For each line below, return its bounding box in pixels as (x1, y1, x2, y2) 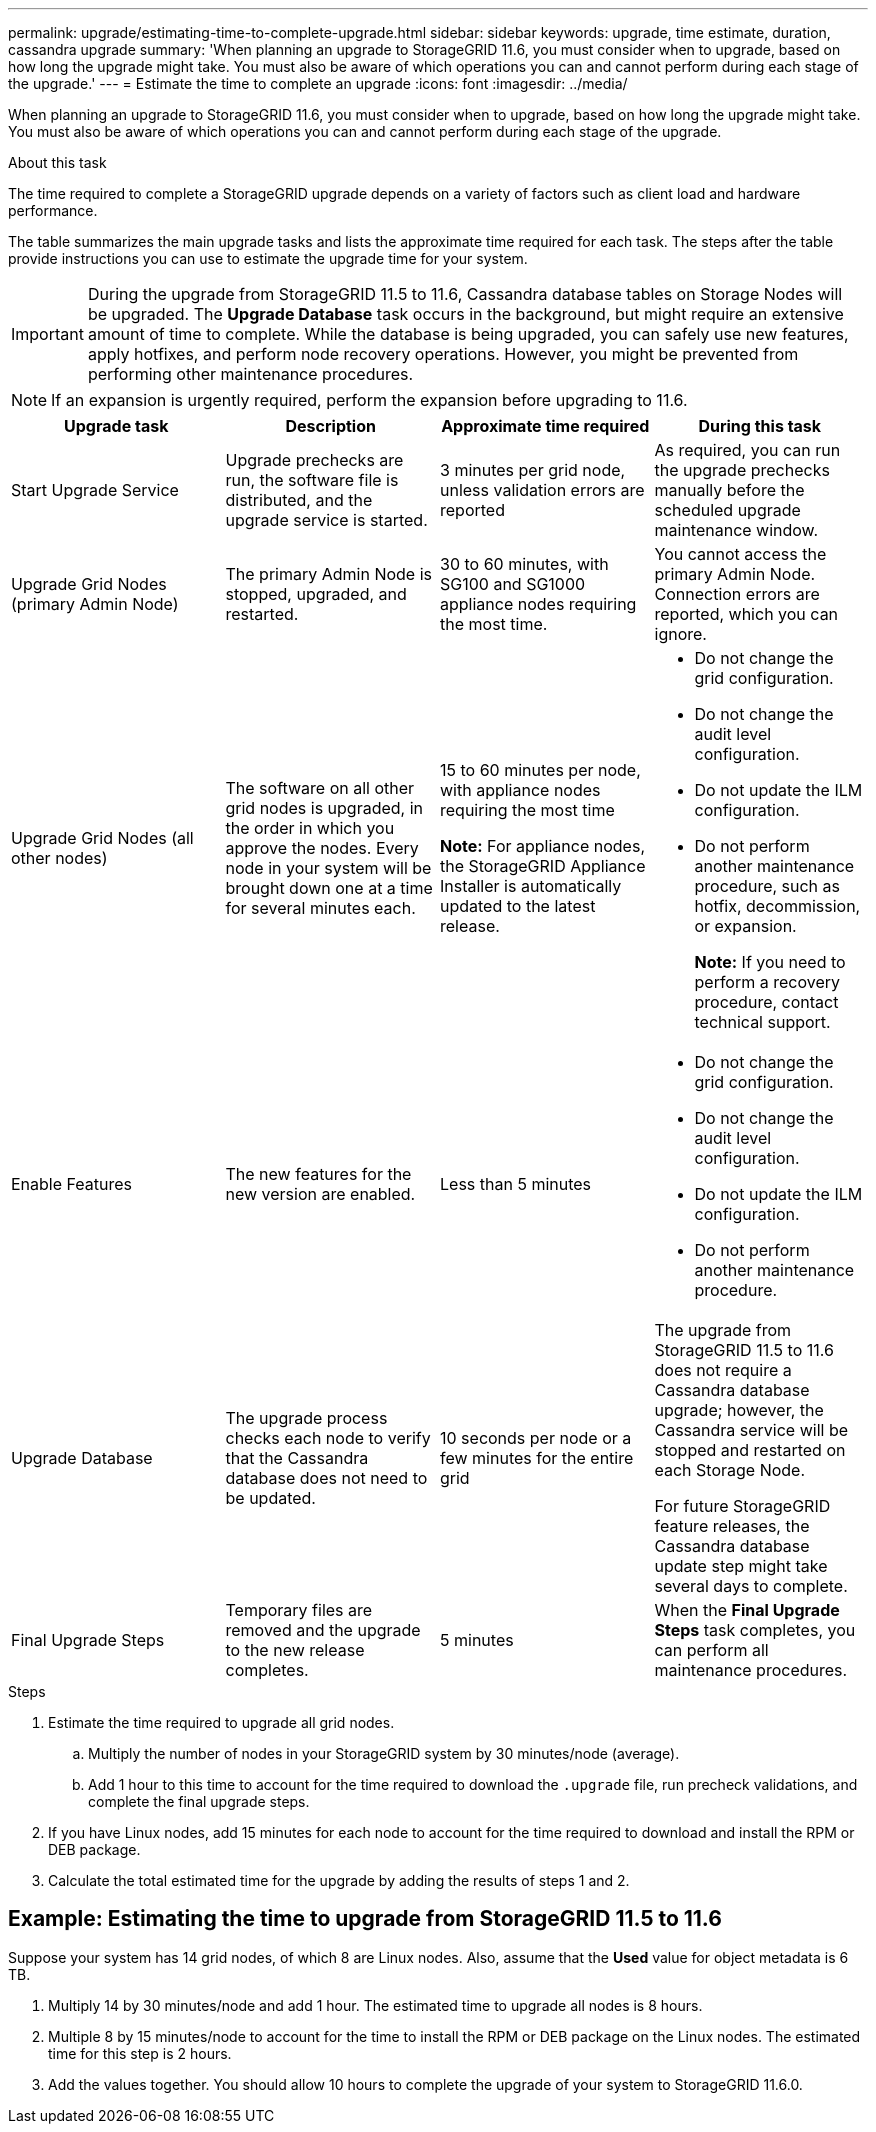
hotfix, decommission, (694, 896, 861, 916)
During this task (698, 416, 822, 436)
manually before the (654, 480, 805, 500)
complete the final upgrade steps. (88, 1793, 310, 1810)
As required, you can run (654, 440, 841, 460)
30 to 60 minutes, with (440, 554, 609, 574)
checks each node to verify (225, 1428, 431, 1448)
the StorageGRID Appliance (440, 856, 646, 876)
